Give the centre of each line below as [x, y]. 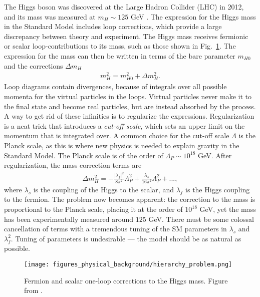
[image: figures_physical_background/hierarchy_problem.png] [128, 264]
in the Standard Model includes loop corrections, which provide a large [113, 26]
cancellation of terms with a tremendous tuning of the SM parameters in [115, 229]
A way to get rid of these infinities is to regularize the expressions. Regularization [129, 116]
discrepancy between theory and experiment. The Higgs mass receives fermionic [126, 36]
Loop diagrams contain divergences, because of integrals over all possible [115, 86]
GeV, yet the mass [228, 209]
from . [34, 290]
